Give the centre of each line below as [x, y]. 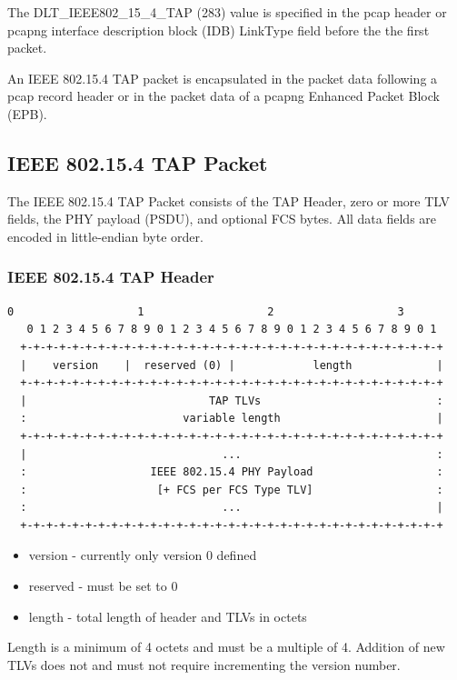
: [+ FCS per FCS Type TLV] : [232, 490]
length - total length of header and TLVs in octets [168, 616]
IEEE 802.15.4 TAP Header [111, 277]
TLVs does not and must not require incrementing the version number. [204, 664]
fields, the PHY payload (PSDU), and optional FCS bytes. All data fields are [222, 219]
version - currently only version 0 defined [143, 555]
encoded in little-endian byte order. [105, 236]
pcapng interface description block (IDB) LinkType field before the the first [219, 30]
